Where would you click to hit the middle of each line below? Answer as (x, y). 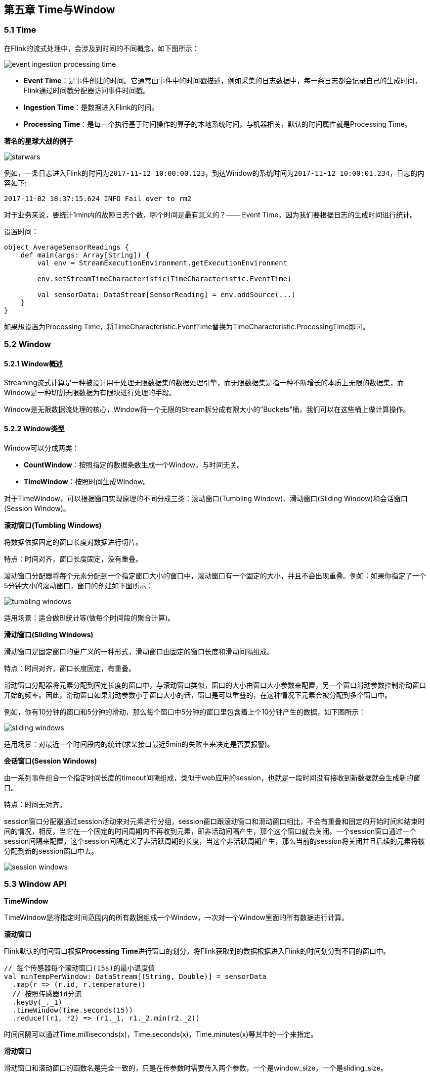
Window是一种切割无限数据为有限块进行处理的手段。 (90, 393)
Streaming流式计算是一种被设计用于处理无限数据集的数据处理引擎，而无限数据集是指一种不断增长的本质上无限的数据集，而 (204, 383)
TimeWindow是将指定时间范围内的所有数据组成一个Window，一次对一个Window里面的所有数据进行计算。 (176, 918)
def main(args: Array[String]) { (85, 255)
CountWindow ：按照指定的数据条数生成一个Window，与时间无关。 (134, 464)
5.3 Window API (35, 884)
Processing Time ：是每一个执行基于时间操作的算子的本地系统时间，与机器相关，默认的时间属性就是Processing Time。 (218, 124)
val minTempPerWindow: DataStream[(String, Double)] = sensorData (135, 977)
